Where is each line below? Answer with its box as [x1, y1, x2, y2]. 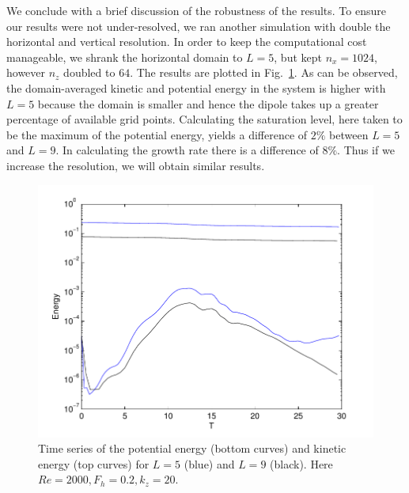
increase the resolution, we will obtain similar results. [6, 157, 265, 173]
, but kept [274, 48, 322, 65]
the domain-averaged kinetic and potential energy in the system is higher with [6, 79, 386, 96]
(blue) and [184, 455, 235, 472]
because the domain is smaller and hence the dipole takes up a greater [37, 95, 379, 112]
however [6, 64, 46, 81]
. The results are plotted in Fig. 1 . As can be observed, [130, 64, 398, 81]
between [329, 126, 369, 142]
